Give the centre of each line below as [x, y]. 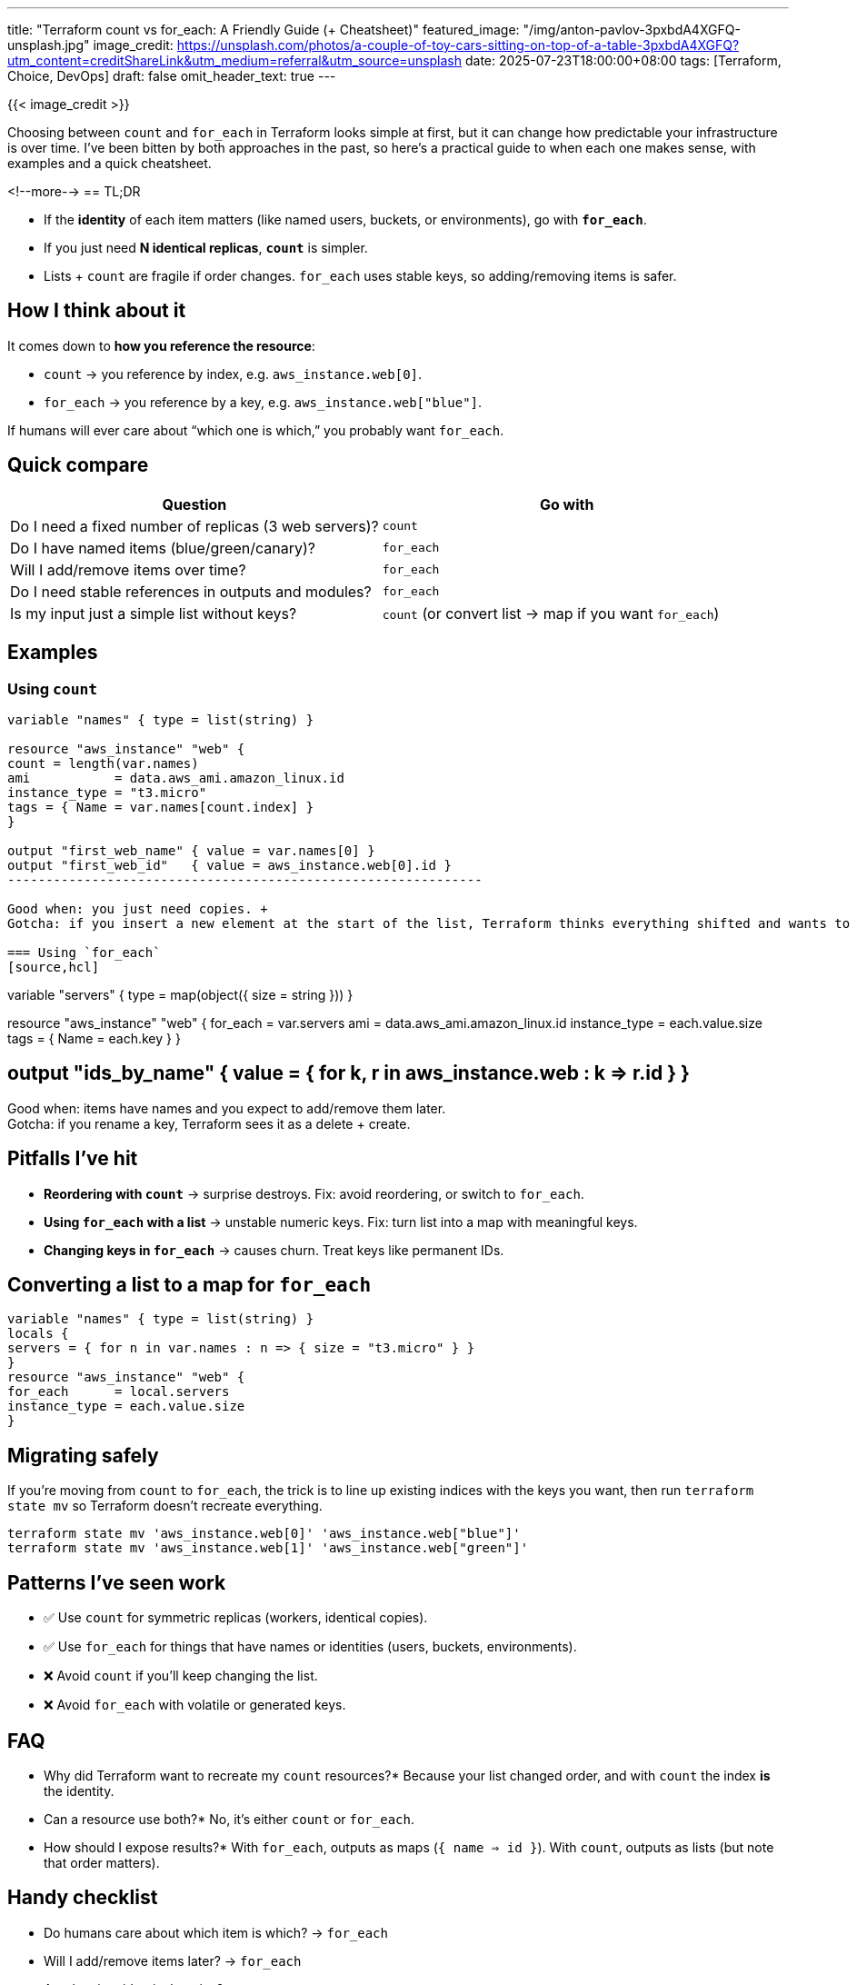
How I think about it [97, 311]
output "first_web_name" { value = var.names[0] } [191, 850]
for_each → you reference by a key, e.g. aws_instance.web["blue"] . [263, 402]
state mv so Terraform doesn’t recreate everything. [165, 1506]
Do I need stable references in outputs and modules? [191, 591]
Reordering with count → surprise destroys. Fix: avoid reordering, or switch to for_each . [314, 1193]
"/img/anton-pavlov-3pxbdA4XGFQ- [632, 30]
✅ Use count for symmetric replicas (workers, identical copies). [236, 1618]
